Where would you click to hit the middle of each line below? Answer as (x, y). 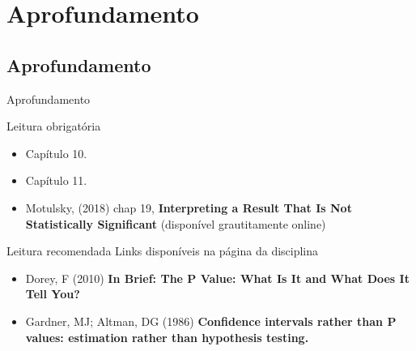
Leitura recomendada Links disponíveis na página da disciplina (163, 251)
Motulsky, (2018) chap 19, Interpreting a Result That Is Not (189, 207)
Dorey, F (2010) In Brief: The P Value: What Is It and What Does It (217, 278)
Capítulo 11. (56, 180)
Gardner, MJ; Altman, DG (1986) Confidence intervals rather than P (211, 321)
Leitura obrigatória (54, 126)
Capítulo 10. (56, 153)
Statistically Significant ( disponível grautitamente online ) (176, 223)
